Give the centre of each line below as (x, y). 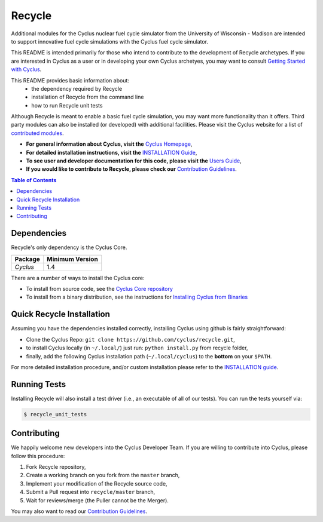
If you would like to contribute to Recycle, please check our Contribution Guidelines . (132, 169)
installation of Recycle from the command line (88, 97)
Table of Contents (34, 180)
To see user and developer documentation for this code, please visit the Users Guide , (134, 161)
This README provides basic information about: (70, 80)
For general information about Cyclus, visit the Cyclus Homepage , (109, 144)
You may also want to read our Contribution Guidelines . (79, 511)
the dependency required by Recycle (77, 88)
